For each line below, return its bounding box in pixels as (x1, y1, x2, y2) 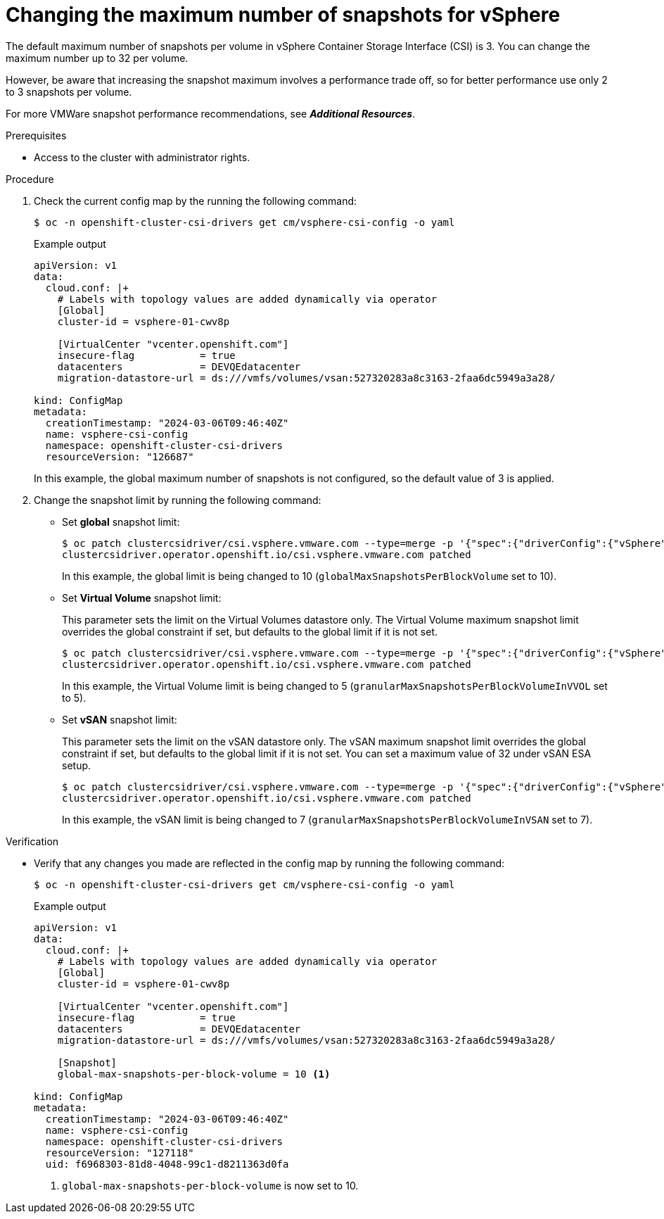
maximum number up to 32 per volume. (6, 51, 189, 64)
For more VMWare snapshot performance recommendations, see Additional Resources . (6, 107, 416, 120)
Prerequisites (6, 129, 67, 141)
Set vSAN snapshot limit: (62, 713, 177, 726)
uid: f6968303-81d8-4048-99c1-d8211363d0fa (45, 1158, 289, 1170)
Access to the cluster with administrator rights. (34, 151, 250, 163)
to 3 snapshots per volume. (6, 85, 132, 98)
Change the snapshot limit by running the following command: (34, 493, 321, 506)
